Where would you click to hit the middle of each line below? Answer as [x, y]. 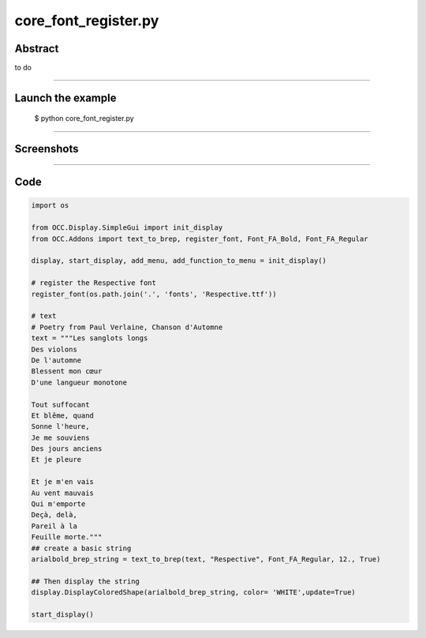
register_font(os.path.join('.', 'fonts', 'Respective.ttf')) [154, 294]
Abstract [37, 49]
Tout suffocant [60, 404]
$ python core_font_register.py [84, 118]
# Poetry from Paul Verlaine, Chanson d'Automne [127, 327]
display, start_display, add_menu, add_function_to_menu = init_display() [179, 261]
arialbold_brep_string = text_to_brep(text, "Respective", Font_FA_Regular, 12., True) [206, 559]
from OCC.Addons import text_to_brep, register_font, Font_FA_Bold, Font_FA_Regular [200, 238]
